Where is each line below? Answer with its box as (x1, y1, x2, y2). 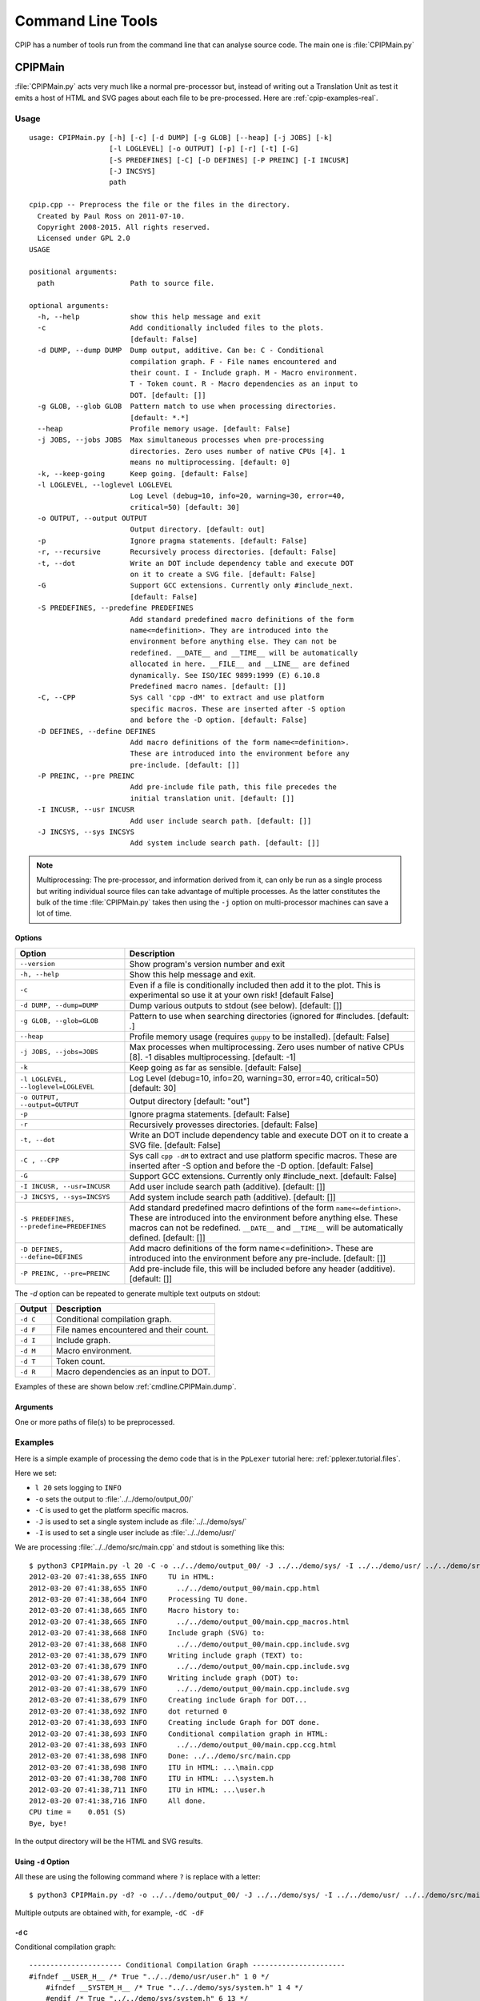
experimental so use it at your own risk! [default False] (129, 989, 334, 1000)
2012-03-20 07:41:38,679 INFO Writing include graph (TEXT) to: (29, 1650, 303, 1660)
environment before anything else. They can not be (130, 637, 338, 646)
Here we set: (14, 1469, 58, 1478)
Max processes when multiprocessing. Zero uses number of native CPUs (129, 1041, 405, 1053)
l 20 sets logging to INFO (34, 1483, 122, 1493)
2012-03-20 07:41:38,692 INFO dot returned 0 (29, 1706, 228, 1716)
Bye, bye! (29, 1819, 67, 1828)
